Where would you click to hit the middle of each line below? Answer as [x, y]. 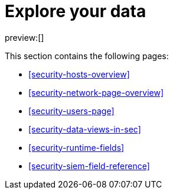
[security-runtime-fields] [76, 147]
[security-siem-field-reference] [89, 166]
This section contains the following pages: [87, 56]
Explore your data [76, 11]
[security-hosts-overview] [79, 74]
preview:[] [25, 37]
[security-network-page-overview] [96, 92]
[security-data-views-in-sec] [85, 129]
